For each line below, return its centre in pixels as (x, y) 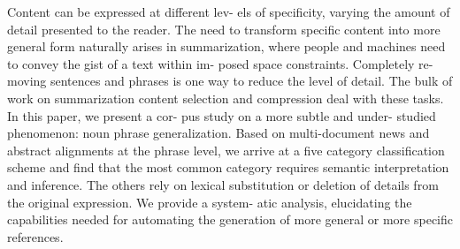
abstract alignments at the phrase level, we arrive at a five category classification (226, 150)
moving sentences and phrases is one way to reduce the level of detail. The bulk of (230, 81)
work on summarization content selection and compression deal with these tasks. (226, 98)
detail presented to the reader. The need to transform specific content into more (224, 29)
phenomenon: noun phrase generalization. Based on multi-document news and (218, 133)
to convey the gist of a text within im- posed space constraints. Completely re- (220, 63)
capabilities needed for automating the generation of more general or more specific (230, 219)
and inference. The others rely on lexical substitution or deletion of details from (223, 184)
